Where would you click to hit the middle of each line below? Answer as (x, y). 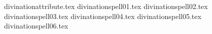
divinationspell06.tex (36, 26)
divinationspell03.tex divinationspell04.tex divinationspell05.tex (103, 16)
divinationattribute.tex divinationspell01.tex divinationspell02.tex (106, 6)
